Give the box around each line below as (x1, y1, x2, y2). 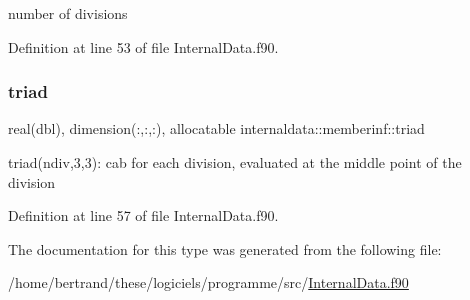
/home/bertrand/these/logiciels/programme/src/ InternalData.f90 (8, 272, 409, 293)
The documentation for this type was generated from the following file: (8, 238, 442, 259)
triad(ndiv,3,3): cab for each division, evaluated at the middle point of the (8, 152, 462, 172)
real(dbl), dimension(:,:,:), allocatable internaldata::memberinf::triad (8, 118, 425, 139)
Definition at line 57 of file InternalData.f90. (8, 205, 279, 226)
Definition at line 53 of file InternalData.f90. (8, 36, 279, 57)
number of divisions (8, 3, 128, 23)
